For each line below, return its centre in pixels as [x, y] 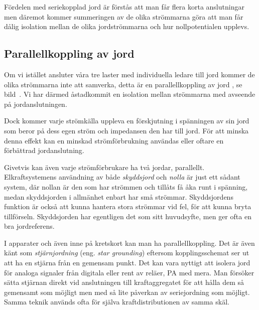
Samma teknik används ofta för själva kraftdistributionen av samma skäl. [117, 302]
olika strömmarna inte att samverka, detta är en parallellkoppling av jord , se [123, 84]
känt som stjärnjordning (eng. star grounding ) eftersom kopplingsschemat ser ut [127, 253]
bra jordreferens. [29, 226]
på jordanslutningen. [36, 104]
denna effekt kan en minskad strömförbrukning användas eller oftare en [114, 140]
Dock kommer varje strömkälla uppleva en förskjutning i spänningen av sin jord [127, 121]
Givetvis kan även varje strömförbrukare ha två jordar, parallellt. [104, 167]
